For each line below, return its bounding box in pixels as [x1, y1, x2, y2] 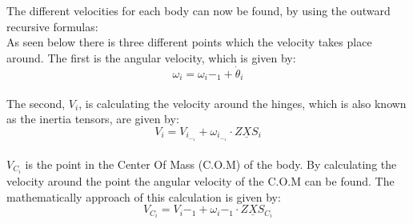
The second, [6, 94, 66, 111]
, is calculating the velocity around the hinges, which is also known [78, 94, 407, 111]
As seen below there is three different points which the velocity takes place [6, 34, 372, 50]
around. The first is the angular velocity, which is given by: [6, 49, 296, 66]
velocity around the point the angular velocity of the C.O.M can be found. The [6, 173, 395, 190]
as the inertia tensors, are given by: [6, 110, 179, 127]
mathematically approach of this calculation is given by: [6, 188, 281, 205]
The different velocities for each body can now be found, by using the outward [6, 2, 391, 18]
